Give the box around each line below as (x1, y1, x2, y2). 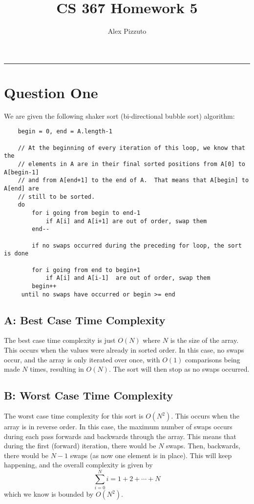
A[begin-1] (4, 168, 39, 176)
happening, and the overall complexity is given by (4, 460, 153, 470)
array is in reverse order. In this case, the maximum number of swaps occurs (4, 421, 233, 431)
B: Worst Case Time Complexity (4, 388, 173, 403)
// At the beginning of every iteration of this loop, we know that (18, 144, 245, 151)
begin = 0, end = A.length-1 (18, 128, 112, 135)
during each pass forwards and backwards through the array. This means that (4, 431, 236, 441)
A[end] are (4, 185, 39, 192)
